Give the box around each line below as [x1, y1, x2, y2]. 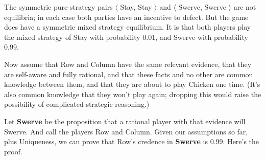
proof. [4, 146, 22, 156]
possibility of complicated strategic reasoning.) [4, 99, 150, 109]
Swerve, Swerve [178, 2, 226, 12]
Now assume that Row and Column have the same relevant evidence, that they [4, 58, 252, 69]
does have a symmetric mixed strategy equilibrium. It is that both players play [4, 21, 251, 32]
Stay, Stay [120, 2, 152, 12]
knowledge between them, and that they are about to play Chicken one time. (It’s [4, 79, 260, 89]
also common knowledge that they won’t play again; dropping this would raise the [4, 88, 261, 99]
